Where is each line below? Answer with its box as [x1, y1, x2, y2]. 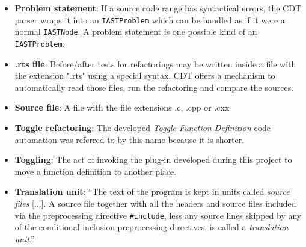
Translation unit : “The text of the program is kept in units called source [14, 185, 290, 198]
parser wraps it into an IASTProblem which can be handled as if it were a [14, 13, 285, 26]
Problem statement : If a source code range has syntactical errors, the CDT [14, 2, 302, 14]
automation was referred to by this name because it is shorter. [14, 133, 245, 145]
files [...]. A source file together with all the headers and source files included [14, 197, 296, 209]
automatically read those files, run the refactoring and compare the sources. [14, 81, 294, 93]
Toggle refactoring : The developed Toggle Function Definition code [14, 121, 271, 133]
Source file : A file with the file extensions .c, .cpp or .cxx [14, 101, 230, 114]
